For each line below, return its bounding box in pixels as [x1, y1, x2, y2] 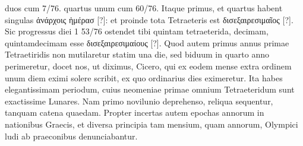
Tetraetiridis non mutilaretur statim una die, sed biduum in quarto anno [5, 48, 269, 61]
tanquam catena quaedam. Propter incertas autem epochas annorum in [5, 106, 264, 119]
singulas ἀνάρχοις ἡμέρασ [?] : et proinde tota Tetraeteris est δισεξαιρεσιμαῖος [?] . [5, 13, 293, 26]
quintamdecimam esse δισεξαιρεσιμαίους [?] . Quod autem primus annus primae [5, 36, 289, 49]
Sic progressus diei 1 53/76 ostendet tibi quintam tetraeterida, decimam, [5, 25, 269, 37]
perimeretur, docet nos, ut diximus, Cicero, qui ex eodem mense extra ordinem [5, 59, 292, 72]
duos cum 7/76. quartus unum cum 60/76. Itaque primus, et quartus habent [5, 2, 283, 14]
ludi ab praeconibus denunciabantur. [5, 129, 138, 142]
